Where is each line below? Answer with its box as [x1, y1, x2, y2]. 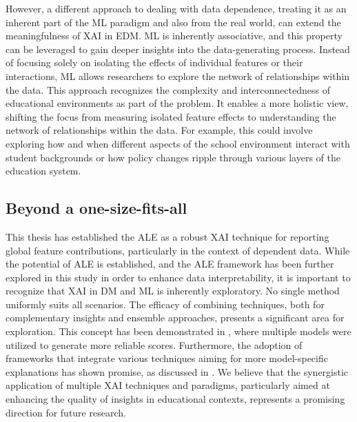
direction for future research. [6, 405, 126, 419]
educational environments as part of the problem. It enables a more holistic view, [6, 96, 349, 110]
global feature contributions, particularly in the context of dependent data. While [6, 243, 350, 257]
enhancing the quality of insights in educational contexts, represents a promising [6, 392, 345, 406]
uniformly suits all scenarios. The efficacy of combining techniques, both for [6, 297, 325, 311]
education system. [6, 163, 81, 178]
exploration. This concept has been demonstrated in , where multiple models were [6, 324, 351, 339]
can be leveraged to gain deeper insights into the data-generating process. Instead [6, 41, 350, 56]
